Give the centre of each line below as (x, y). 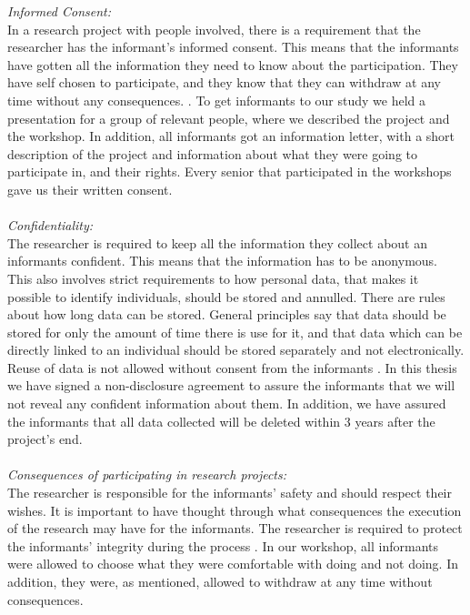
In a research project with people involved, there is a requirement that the (214, 29)
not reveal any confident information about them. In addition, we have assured (227, 403)
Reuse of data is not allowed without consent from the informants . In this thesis (232, 367)
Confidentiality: (50, 225)
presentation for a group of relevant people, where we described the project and (229, 118)
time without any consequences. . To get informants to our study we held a (217, 100)
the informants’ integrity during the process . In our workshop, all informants (223, 545)
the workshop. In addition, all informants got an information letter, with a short (231, 136)
